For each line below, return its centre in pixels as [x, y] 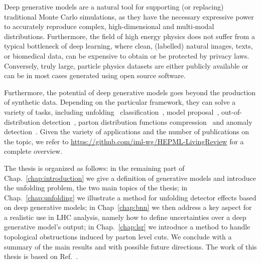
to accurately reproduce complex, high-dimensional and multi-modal [109, 26]
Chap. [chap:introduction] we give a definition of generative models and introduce [130, 178]
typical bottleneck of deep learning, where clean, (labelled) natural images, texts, [128, 46]
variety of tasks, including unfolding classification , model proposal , [112, 111]
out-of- [231, 111]
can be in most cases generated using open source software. [95, 75]
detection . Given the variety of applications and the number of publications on [127, 131]
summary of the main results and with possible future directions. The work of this [130, 246]
